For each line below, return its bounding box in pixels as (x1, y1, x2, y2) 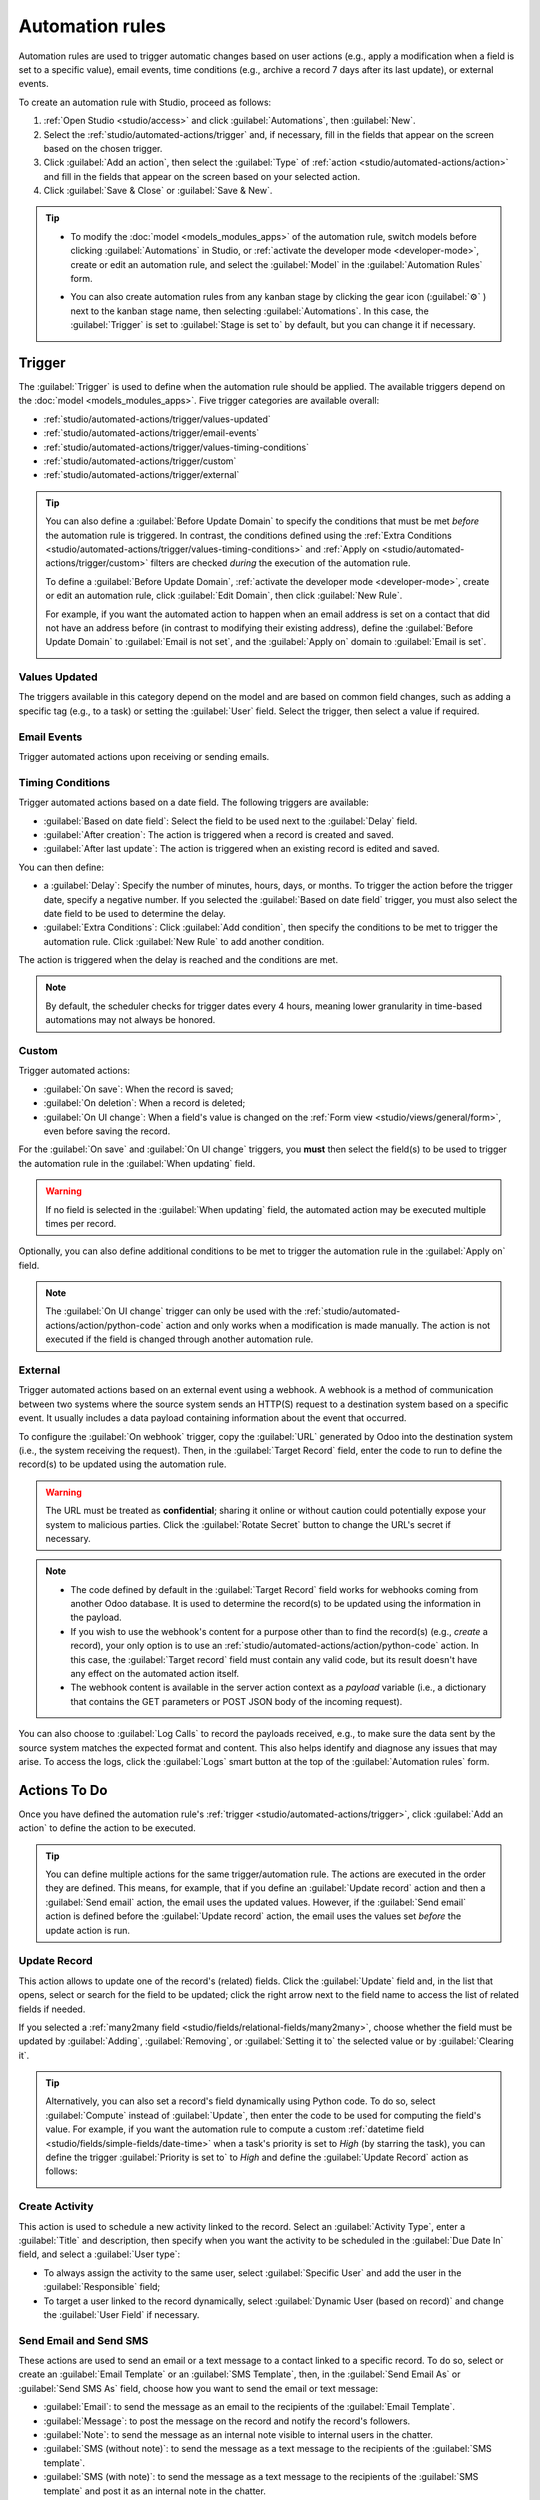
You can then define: (18, 861, 105, 873)
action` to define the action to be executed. (18, 1822, 197, 1834)
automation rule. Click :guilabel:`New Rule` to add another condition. (43, 935, 325, 947)
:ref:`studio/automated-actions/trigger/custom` (43, 455, 237, 467)
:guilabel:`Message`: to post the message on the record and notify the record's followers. (43, 2415, 411, 2427)
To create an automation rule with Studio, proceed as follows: (18, 96, 272, 108)
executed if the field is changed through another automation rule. (45, 1333, 314, 1345)
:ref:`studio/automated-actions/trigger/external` (43, 469, 240, 481)
